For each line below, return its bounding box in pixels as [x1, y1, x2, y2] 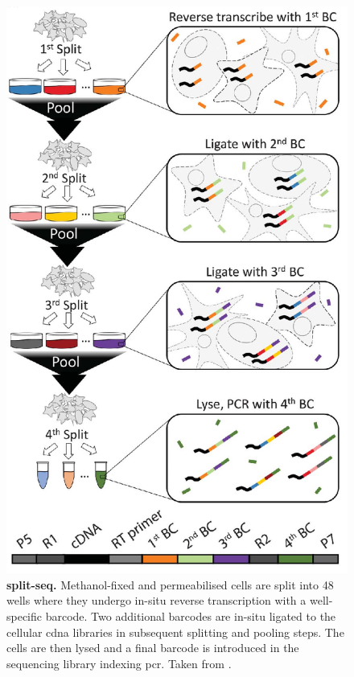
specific [6, 608, 43, 625]
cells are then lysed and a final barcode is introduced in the [6, 639, 299, 656]
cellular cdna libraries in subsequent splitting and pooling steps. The [6, 623, 344, 640]
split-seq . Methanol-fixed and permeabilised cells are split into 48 [6, 576, 334, 593]
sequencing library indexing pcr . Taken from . [6, 654, 232, 671]
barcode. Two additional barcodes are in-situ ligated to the [45, 608, 336, 625]
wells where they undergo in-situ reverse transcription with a [6, 592, 307, 609]
